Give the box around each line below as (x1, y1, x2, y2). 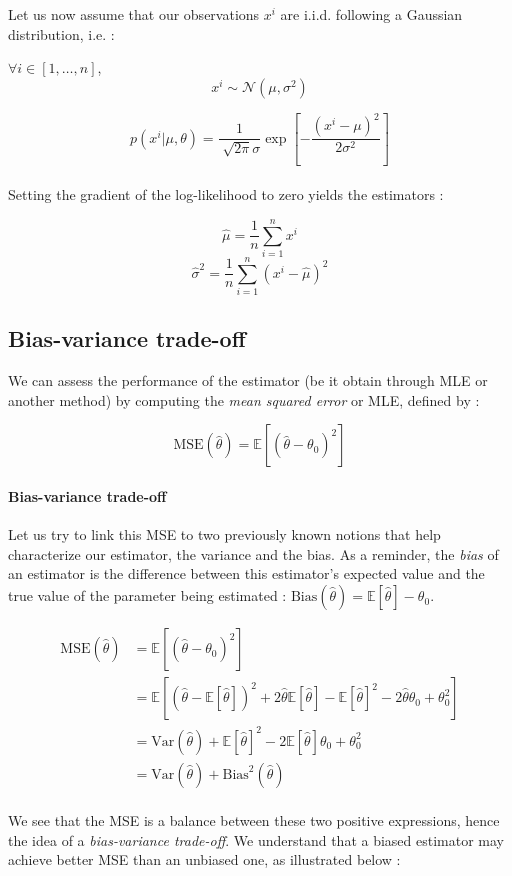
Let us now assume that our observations (8, 4, 260, 24)
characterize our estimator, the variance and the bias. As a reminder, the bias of (8, 543, 499, 564)
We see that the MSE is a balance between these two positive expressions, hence (8, 810, 500, 831)
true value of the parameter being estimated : (8, 585, 287, 606)
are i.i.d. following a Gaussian (280, 4, 463, 24)
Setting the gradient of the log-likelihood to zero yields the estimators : (8, 184, 444, 205)
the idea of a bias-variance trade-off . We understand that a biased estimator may (8, 829, 505, 850)
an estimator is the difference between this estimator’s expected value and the (8, 563, 485, 584)
